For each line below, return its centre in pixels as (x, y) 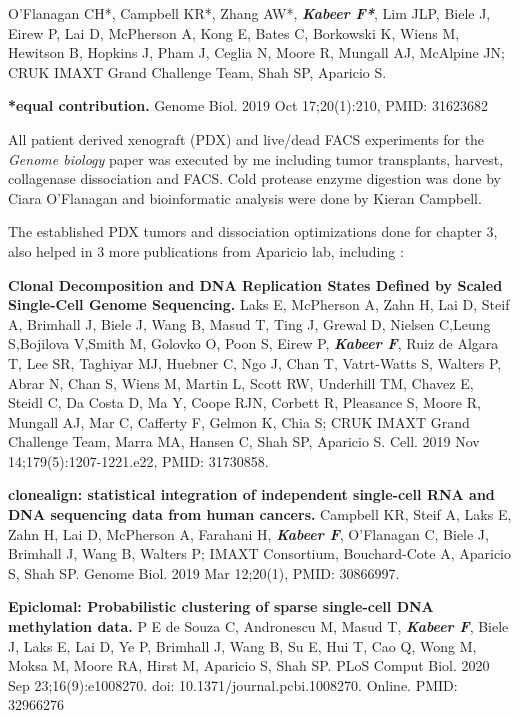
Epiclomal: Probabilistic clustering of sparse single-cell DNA (221, 606)
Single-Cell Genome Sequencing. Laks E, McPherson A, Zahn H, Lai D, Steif (259, 304)
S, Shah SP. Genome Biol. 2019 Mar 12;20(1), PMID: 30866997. (204, 572)
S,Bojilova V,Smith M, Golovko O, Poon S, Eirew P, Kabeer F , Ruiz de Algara (253, 343)
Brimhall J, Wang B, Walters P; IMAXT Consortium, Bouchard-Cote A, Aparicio (260, 553)
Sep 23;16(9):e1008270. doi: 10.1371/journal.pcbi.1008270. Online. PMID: (233, 684)
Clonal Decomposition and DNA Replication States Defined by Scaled (255, 284)
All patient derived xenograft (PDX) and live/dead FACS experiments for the (246, 138)
